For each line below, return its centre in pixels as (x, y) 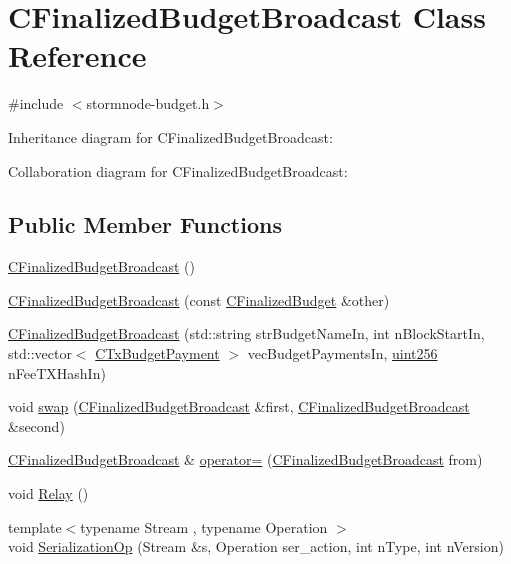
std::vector (40, 353)
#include (36, 103)
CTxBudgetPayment (157, 353)
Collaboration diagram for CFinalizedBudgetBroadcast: (178, 170)
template (35, 526)
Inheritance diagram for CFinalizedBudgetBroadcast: (170, 136)
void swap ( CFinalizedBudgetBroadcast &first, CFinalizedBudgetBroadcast (239, 406)
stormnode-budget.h (148, 103)
